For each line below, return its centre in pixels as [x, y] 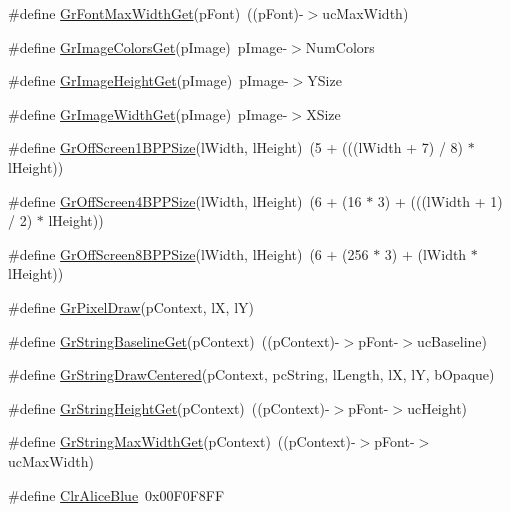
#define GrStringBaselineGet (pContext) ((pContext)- [174, 340]
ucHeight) [437, 407]
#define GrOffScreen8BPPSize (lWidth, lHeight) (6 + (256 [188, 253]
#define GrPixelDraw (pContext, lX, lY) [131, 306]
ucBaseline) [452, 340]
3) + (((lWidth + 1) [440, 200]
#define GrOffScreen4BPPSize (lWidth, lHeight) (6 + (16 [185, 200]
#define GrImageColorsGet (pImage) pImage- [148, 46]
